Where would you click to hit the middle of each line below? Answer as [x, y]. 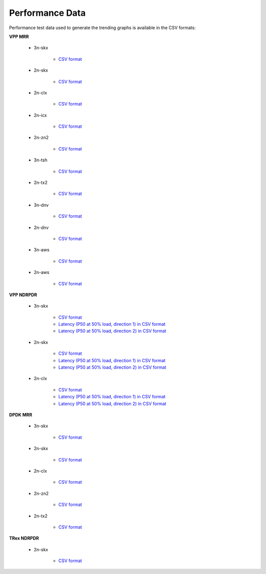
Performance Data [48, 13]
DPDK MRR [21, 415]
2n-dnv [41, 228]
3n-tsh [41, 160]
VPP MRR [19, 37]
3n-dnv [41, 205]
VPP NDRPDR [23, 295]
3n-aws [42, 250]
